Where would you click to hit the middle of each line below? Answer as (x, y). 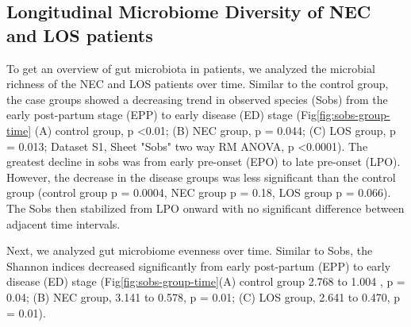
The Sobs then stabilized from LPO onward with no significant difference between (205, 208)
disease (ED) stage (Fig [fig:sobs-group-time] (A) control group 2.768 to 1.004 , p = (206, 281)
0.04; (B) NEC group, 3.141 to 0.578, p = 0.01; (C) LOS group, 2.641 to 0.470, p (204, 296)
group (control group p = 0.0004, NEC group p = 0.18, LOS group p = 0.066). (199, 192)
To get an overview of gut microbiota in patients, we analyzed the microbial (191, 68)
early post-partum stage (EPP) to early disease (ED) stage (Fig (161, 115)
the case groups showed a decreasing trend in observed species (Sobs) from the (197, 99)
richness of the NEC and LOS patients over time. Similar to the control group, (198, 84)
